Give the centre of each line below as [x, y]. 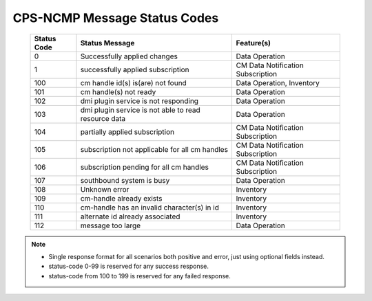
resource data [103, 118]
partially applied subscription [127, 132]
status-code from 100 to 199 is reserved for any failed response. [139, 276]
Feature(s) [254, 43]
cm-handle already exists [121, 198]
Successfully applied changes [129, 56]
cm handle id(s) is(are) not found [134, 82]
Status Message [107, 43]
